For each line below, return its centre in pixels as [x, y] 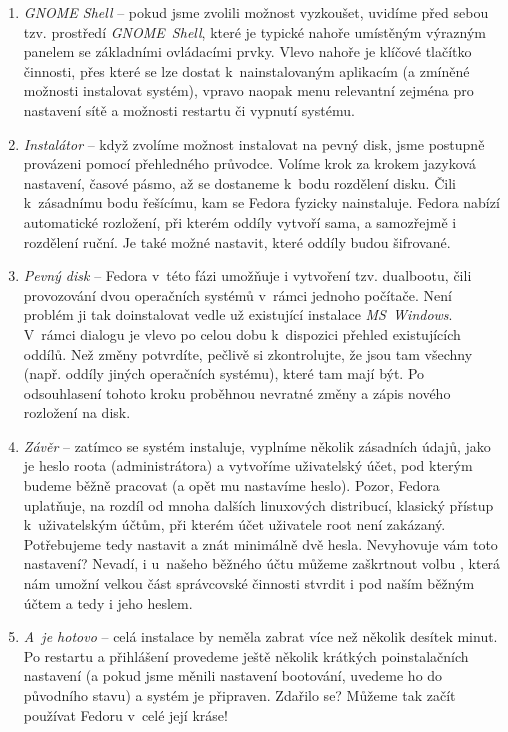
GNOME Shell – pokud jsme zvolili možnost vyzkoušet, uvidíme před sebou [256, 12]
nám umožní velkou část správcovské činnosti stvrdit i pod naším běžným [249, 583]
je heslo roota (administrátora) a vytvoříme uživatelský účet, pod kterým [248, 465]
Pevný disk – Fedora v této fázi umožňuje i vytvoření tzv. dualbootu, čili [247, 275]
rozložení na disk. [77, 412]
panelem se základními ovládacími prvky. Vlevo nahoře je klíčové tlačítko [247, 51]
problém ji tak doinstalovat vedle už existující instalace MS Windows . [238, 314]
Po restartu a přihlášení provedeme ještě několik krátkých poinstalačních [246, 655]
